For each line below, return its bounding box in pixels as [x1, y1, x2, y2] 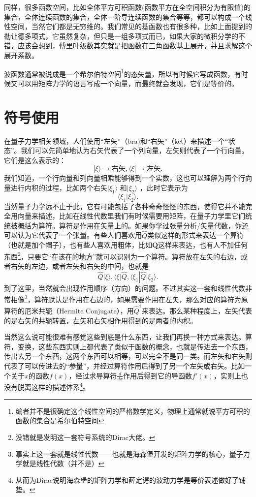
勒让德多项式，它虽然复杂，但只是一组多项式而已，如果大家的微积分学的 [4, 31, 238, 41]
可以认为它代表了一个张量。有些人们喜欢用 [4, 230, 142, 240]
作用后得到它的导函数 [123, 370, 192, 380]
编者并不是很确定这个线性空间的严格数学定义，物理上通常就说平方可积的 [15, 405, 250, 416]
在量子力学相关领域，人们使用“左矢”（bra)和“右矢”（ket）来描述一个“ [4, 135, 228, 146]
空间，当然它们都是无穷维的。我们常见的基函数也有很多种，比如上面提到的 [10, 21, 252, 31]
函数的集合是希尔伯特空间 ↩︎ [15, 415, 104, 426]
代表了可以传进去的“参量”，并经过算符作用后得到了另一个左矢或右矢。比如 [4, 361, 245, 371]
